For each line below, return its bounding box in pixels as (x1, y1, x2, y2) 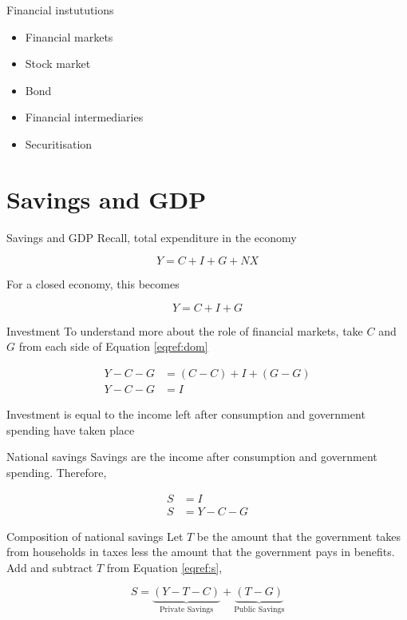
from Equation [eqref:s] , (106, 558, 223, 575)
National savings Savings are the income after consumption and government (6, 448, 377, 465)
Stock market (25, 55, 91, 72)
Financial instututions (6, 2, 114, 18)
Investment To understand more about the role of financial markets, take (6, 322, 363, 339)
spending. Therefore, (6, 463, 107, 480)
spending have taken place (6, 421, 135, 438)
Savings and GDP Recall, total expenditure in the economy (6, 229, 297, 245)
